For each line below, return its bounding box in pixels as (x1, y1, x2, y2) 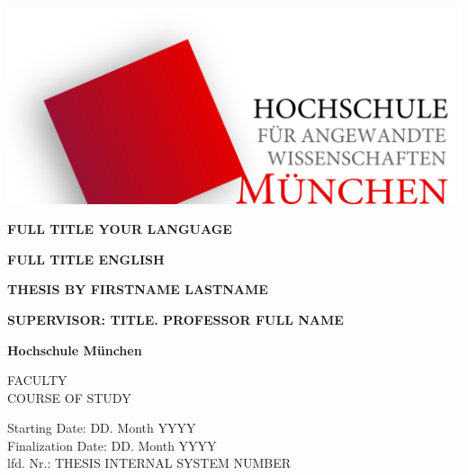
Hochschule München (7, 340, 142, 359)
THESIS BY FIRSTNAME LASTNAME (7, 280, 268, 299)
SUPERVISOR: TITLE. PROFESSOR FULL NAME (7, 309, 344, 328)
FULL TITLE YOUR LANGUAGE (7, 220, 232, 238)
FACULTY (7, 371, 67, 390)
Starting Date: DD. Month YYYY (7, 418, 196, 437)
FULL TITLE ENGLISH (7, 249, 165, 268)
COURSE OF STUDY (7, 388, 131, 407)
